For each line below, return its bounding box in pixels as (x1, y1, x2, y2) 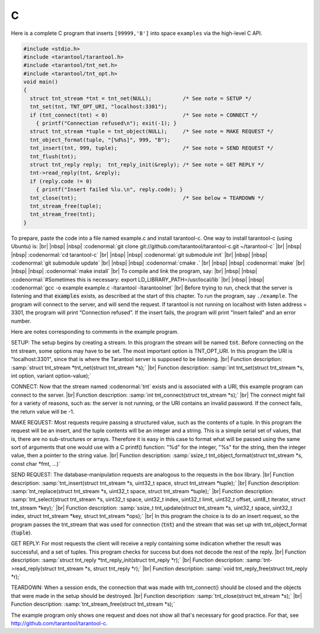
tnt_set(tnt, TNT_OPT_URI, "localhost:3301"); (30, 104, 168, 110)
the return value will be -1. (11, 408, 75, 415)
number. (11, 317, 31, 324)
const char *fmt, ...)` (11, 460, 60, 467)
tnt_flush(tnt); (30, 153, 77, 160)
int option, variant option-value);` (11, 372, 92, 379)
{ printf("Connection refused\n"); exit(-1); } (36, 120, 177, 127)
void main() (23, 79, 59, 85)
